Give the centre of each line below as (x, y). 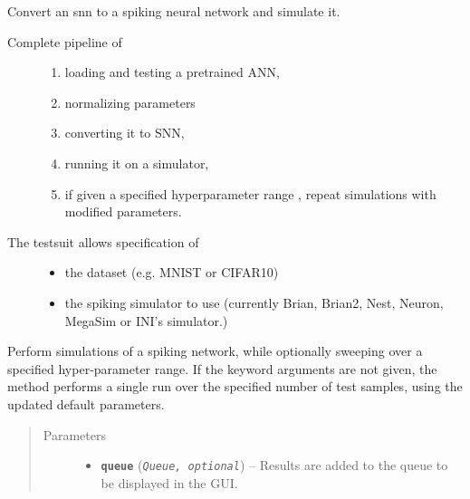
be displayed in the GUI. (169, 482)
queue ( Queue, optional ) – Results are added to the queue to (274, 465)
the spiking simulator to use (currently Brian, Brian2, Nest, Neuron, (254, 302)
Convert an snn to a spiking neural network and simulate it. (174, 11)
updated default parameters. (86, 403)
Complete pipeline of (65, 41)
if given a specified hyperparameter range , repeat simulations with (250, 193)
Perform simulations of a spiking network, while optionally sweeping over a (215, 351)
